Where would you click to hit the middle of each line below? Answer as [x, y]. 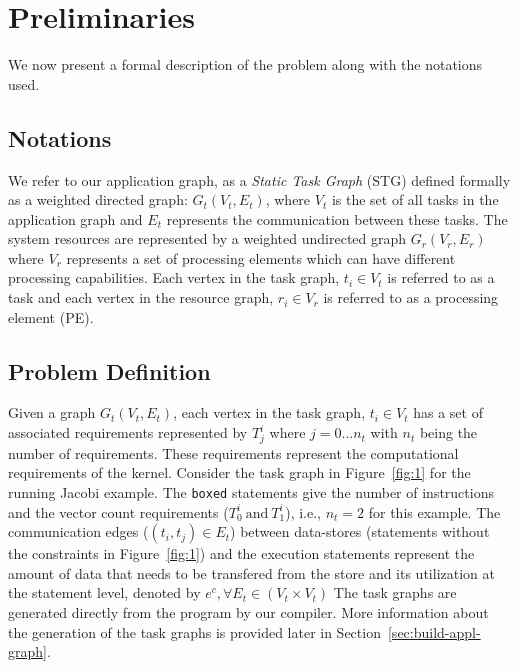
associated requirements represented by [128, 432]
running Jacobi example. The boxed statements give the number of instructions [251, 491]
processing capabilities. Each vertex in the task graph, [174, 277]
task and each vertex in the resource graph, [141, 297]
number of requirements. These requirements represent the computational [233, 452]
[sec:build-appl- [434, 631]
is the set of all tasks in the [415, 199]
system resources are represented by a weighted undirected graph [207, 238]
